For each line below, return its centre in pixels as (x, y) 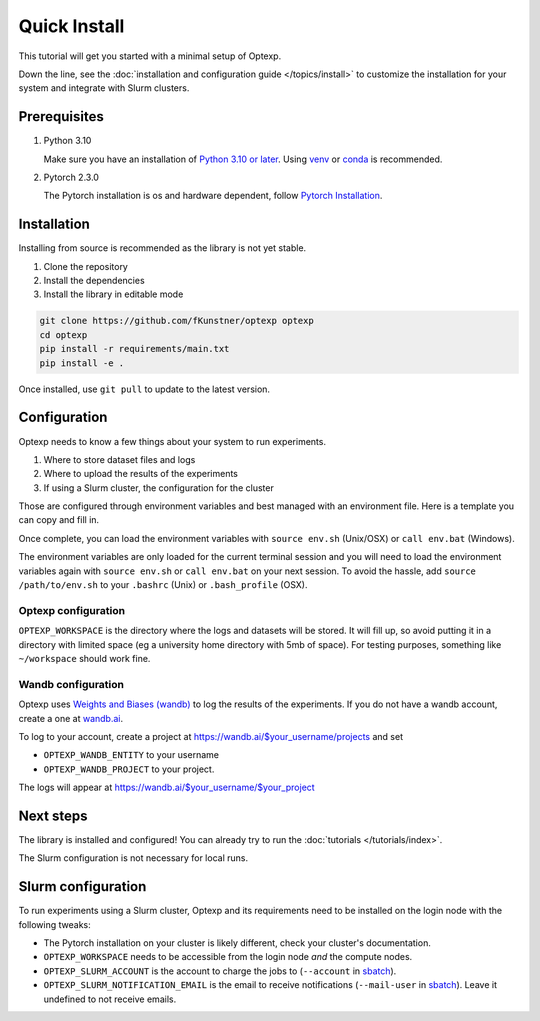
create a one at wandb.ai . (71, 718)
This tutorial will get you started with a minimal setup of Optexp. (150, 56)
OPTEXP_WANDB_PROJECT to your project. (129, 769)
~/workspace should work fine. (84, 658)
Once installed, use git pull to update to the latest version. (144, 389)
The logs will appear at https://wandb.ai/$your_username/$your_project (166, 787)
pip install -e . (82, 363)
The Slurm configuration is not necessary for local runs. (133, 858)
